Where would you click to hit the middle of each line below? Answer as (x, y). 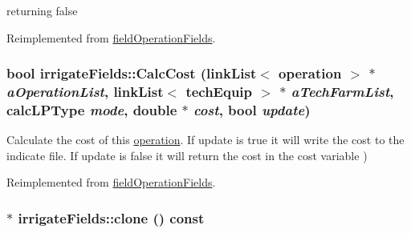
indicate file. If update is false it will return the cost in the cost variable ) (187, 155)
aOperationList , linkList (85, 92)
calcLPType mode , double (92, 109)
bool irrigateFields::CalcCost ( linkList (132, 73)
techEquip (219, 92)
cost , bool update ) (252, 109)
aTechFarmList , (342, 92)
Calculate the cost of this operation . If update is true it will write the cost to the (205, 140)
